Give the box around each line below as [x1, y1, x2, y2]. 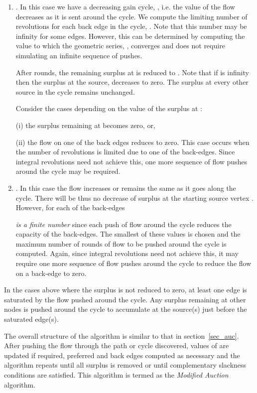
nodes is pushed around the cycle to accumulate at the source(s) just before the [4, 304, 247, 314]
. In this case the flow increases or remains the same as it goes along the [15, 182, 236, 193]
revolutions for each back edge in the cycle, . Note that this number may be [15, 21, 247, 31]
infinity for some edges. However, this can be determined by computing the [15, 30, 245, 41]
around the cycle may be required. [15, 166, 121, 176]
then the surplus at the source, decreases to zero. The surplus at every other [15, 77, 249, 87]
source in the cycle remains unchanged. [15, 86, 135, 97]
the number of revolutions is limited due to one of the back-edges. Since [15, 146, 235, 157]
